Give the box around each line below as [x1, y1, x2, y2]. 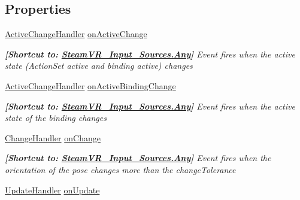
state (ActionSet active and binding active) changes [5, 59, 193, 72]
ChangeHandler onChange [5, 131, 101, 144]
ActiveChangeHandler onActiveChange [5, 28, 147, 40]
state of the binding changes [5, 111, 107, 124]
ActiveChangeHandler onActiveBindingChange [5, 79, 176, 92]
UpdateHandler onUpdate [5, 183, 100, 196]
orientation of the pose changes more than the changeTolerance [5, 163, 236, 175]
